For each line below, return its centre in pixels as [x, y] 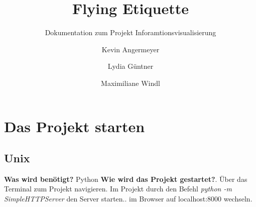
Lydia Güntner [131, 66]
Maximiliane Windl [131, 83]
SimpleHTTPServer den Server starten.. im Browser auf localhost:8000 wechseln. [128, 199]
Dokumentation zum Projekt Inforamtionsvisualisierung [131, 32]
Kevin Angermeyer [131, 49]
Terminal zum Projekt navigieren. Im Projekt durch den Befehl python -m [118, 189]
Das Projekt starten [75, 126]
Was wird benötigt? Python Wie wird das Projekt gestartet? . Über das [126, 179]
